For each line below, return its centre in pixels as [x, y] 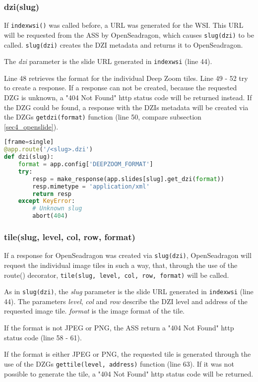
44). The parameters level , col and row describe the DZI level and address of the [126, 301]
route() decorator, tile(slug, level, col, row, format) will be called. [117, 275]
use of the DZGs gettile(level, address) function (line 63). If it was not [119, 363]
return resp [52, 194]
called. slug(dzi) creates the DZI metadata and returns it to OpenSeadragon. [124, 44]
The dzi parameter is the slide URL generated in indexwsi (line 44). [108, 61]
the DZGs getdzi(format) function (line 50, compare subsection [103, 117]
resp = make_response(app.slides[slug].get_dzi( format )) [128, 179]
